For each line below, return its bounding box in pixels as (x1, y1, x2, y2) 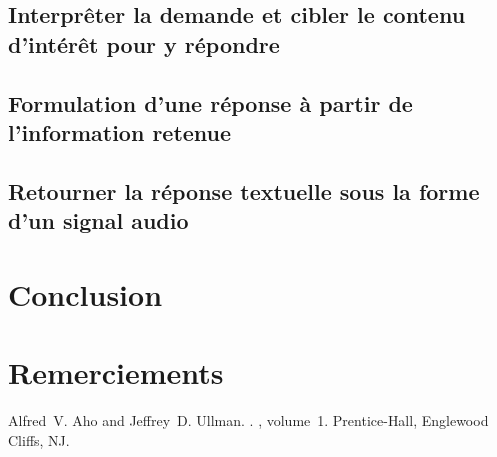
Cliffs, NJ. (8, 429, 70, 450)
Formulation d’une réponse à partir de (8, 87, 413, 118)
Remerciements (8, 352, 224, 393)
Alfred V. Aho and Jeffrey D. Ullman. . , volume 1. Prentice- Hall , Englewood (8, 410, 489, 431)
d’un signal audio (8, 205, 189, 236)
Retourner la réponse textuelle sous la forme (8, 175, 480, 206)
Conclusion (8, 273, 163, 314)
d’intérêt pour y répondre (8, 28, 280, 59)
